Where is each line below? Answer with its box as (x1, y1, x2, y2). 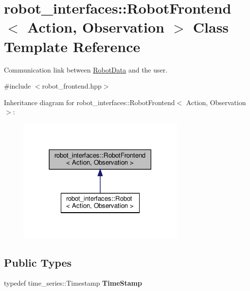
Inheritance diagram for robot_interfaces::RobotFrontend (4, 97, 175, 107)
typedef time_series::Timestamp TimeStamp (4, 277, 142, 288)
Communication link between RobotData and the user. (4, 64, 168, 74)
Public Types (4, 255, 72, 270)
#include (4, 81, 31, 91)
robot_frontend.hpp (42, 81, 102, 91)
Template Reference (4, 36, 141, 56)
